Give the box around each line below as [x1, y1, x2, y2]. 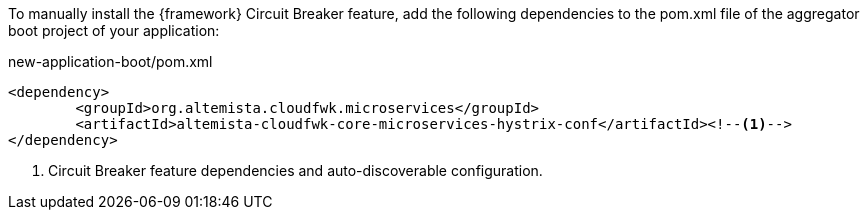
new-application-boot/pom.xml [8, 53, 213, 70]
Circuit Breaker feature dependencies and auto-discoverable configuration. [48, 162, 543, 179]
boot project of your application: [8, 22, 220, 39]
